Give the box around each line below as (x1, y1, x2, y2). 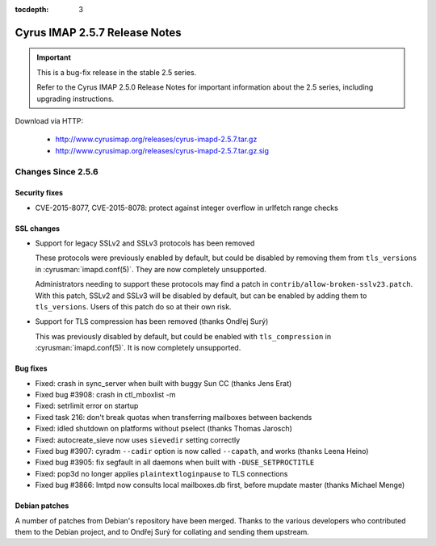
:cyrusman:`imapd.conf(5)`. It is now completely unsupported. (35, 343, 241, 353)
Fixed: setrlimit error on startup (35, 401, 139, 411)
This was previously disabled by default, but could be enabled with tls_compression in (35, 331, 331, 341)
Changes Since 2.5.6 (15, 166, 99, 177)
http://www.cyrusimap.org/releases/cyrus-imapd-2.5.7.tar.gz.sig (55, 145, 270, 155)
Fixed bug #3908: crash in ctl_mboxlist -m (35, 390, 176, 399)
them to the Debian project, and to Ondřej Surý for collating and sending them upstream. (15, 527, 310, 536)
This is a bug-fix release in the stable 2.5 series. (36, 67, 197, 77)
